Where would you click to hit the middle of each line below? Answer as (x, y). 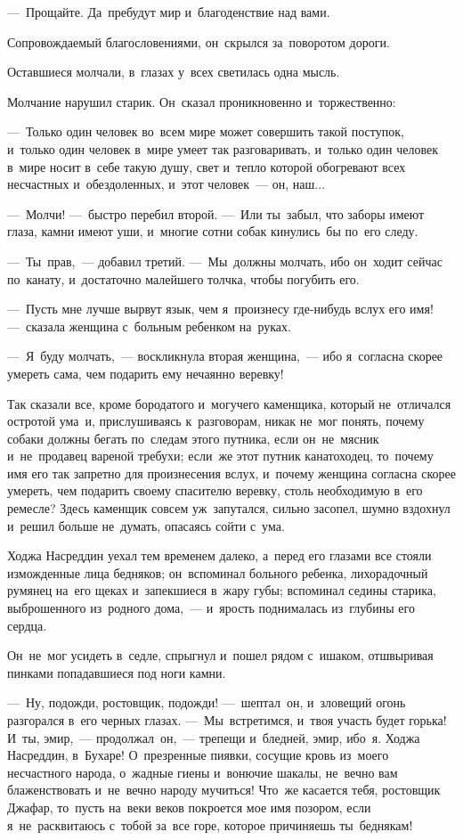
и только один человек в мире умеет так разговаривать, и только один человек (223, 148)
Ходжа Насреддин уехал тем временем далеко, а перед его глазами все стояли (219, 555)
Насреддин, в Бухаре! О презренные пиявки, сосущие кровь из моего (198, 755)
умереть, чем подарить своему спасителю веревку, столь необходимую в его (215, 490)
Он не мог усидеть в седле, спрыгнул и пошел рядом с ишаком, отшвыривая (220, 655)
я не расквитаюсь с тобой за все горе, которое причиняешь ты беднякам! (210, 824)
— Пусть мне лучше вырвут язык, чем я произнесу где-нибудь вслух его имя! (220, 309)
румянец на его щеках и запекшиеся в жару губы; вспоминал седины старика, (222, 590)
